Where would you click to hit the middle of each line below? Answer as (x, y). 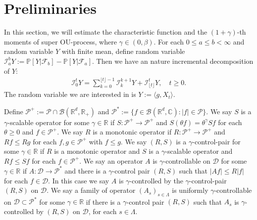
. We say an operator (111, 160)
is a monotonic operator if (132, 132)
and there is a (85, 170)
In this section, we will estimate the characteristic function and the (106, 32)
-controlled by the (156, 180)
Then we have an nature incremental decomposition (175, 61)
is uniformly (190, 190)
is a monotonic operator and (97, 151)
